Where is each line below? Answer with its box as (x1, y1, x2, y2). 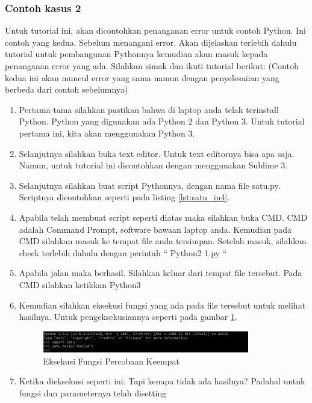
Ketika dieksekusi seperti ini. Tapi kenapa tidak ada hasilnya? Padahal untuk (19, 375, 305, 387)
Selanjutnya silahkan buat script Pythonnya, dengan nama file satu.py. (19, 179, 281, 191)
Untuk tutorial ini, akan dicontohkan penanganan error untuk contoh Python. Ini (5, 24, 306, 37)
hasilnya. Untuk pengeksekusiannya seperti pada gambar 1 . (19, 310, 237, 323)
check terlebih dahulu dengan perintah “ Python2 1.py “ (19, 246, 227, 259)
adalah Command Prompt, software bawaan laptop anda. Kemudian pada (19, 223, 292, 235)
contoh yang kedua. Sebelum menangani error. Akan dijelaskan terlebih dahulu (5, 35, 297, 48)
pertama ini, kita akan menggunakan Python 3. (19, 126, 195, 139)
